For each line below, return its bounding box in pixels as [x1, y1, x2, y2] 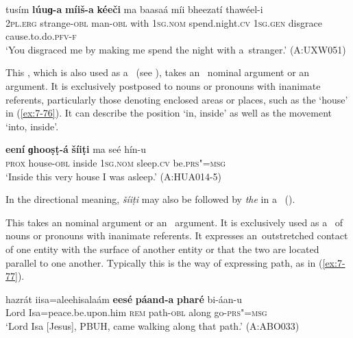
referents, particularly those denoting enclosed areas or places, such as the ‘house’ [5, 92, 348, 106]
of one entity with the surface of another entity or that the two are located [5, 241, 319, 256]
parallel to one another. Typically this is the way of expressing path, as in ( [5, 255, 323, 269]
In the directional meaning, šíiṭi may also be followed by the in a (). [5, 192, 295, 206]
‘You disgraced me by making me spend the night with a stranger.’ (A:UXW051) [5, 42, 346, 56]
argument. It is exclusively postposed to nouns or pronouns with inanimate [5, 78, 321, 93]
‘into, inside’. [5, 119, 59, 133]
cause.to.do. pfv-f [5, 29, 77, 43]
